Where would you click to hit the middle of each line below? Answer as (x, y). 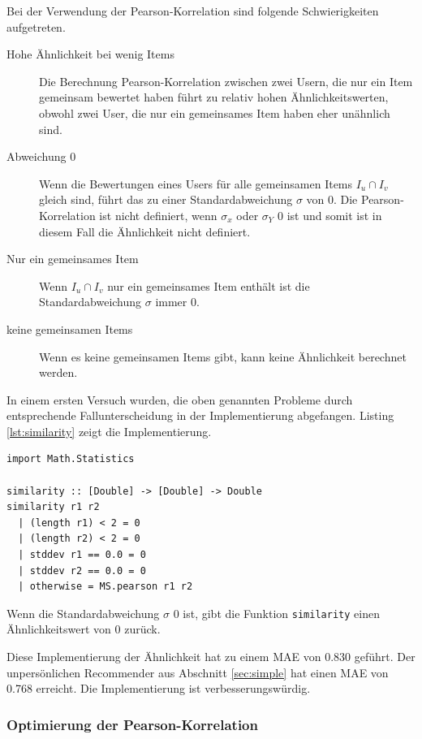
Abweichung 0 (41, 156)
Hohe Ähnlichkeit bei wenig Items (90, 54)
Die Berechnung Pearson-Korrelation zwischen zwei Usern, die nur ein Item (226, 81)
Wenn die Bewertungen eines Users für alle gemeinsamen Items (196, 183)
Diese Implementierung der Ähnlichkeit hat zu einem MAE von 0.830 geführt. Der (211, 657)
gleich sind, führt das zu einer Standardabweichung (166, 199)
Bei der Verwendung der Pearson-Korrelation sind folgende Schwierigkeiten (193, 11)
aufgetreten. (36, 26)
